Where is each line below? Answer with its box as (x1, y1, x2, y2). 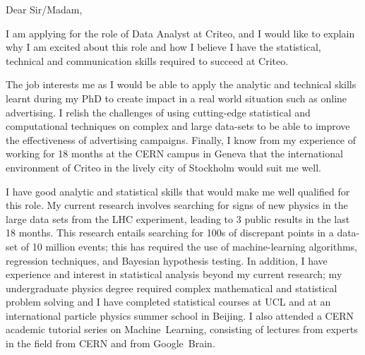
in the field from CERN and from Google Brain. (6, 336, 215, 351)
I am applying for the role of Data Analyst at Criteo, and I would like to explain (6, 25, 355, 40)
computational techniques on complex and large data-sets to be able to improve (6, 119, 350, 133)
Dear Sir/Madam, (6, 2, 83, 16)
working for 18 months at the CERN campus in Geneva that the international (6, 146, 343, 161)
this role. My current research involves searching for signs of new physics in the (6, 198, 348, 212)
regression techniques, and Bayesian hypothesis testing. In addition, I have (6, 253, 328, 267)
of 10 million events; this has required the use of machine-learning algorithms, (20, 239, 357, 253)
